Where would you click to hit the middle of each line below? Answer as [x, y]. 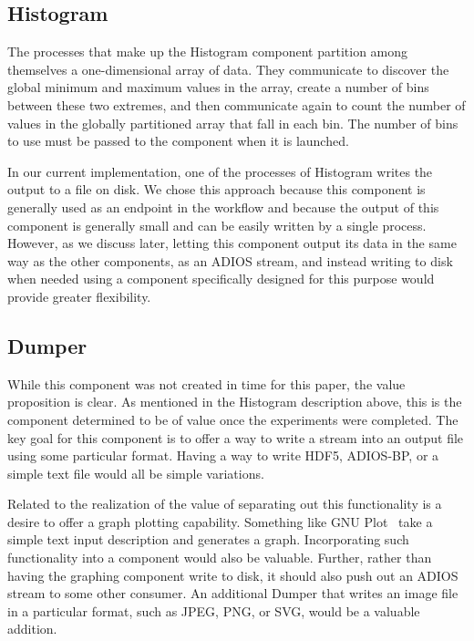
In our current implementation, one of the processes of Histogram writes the [220, 171]
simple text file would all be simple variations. [136, 473]
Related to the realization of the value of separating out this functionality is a [225, 504]
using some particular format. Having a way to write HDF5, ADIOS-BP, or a [223, 455]
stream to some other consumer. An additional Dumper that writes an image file [233, 593]
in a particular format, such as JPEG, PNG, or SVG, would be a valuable [214, 610]
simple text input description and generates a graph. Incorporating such [208, 539]
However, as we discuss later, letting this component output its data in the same [232, 243]
